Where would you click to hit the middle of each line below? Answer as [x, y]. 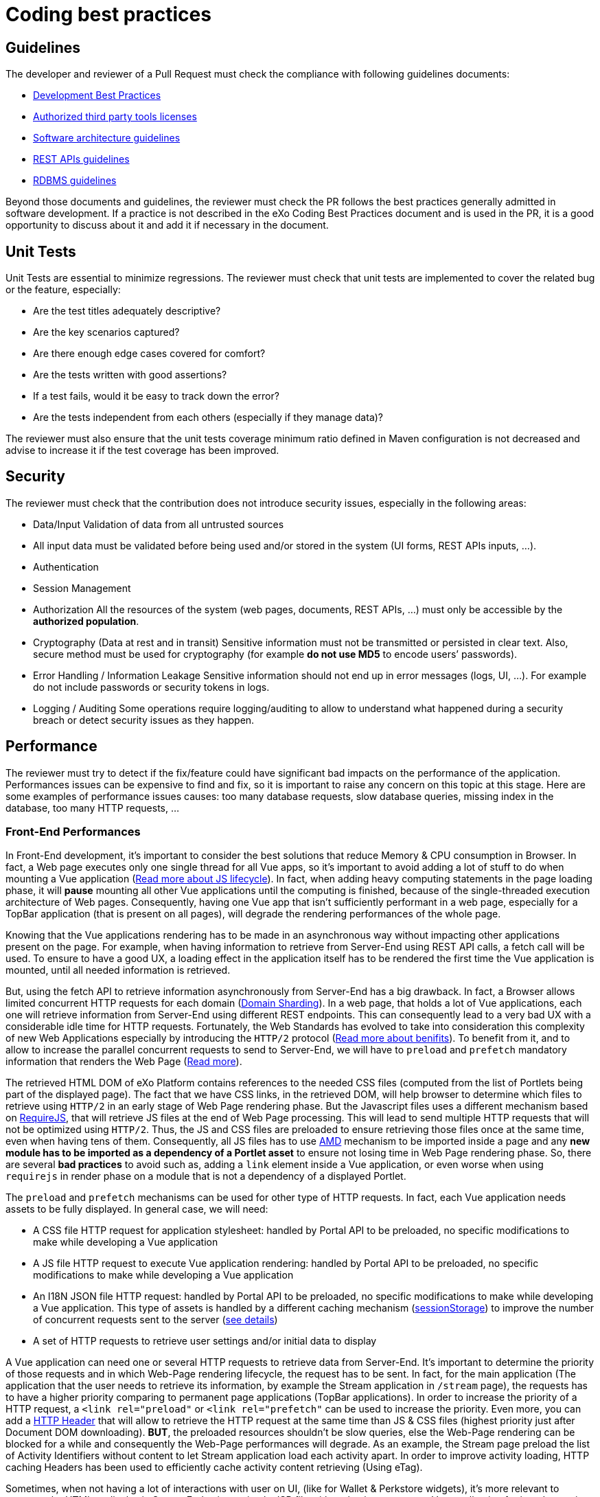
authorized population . [86, 621]
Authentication [66, 567]
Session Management [82, 588]
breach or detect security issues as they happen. [144, 720]
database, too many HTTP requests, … [93, 808]
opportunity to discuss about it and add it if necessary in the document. [167, 225]
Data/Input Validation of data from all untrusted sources [159, 524]
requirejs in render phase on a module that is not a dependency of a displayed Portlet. [206, 1176]
